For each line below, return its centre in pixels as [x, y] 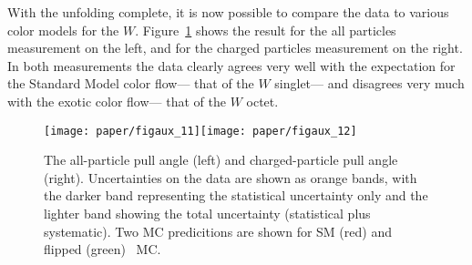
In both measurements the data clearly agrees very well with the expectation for [231, 65]
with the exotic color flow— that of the [117, 101]
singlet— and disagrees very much [369, 83]
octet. [262, 101]
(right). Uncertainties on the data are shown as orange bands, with [231, 177]
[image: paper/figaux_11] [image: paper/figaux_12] [200, 131]
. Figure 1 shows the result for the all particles [266, 30]
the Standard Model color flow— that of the [131, 83]
